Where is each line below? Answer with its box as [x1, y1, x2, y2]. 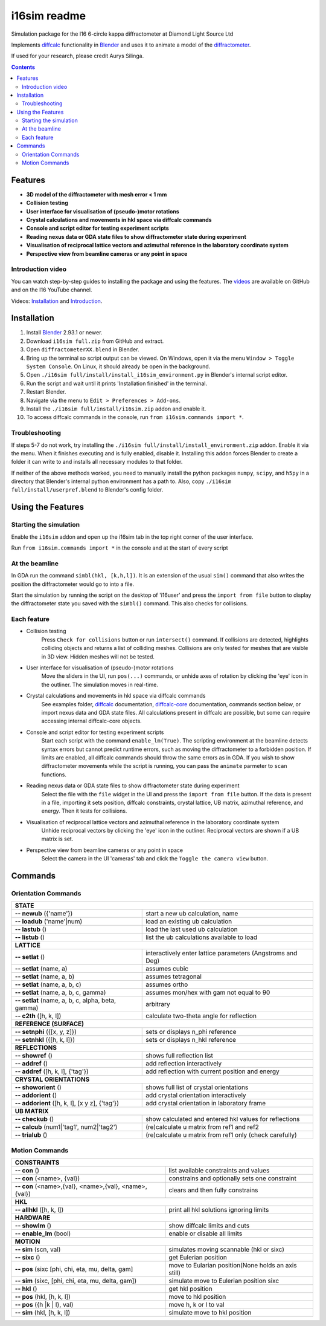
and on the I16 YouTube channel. [11, 286, 92, 293]
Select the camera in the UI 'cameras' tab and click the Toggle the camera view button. [41, 855, 269, 862]
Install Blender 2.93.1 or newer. [26, 329, 103, 336]
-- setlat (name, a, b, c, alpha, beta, [14, 996, 117, 1005]
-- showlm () [14, 1221, 51, 1230]
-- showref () [14, 1051, 53, 1060]
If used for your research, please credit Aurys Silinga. [11, 52, 144, 60]
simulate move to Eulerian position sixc [168, 1276, 280, 1285]
